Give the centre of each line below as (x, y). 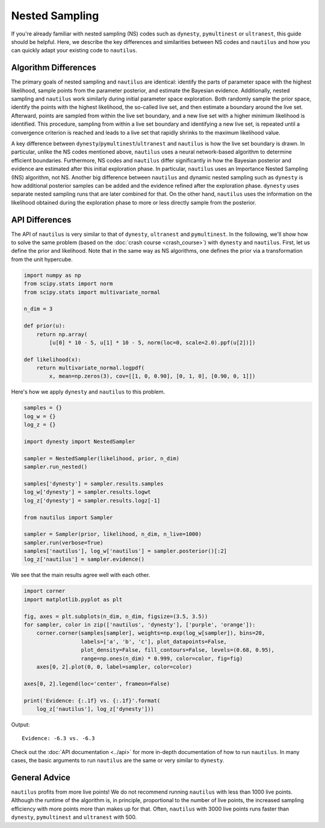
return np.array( (62, 334)
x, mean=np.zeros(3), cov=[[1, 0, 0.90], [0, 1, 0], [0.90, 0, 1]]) (152, 376)
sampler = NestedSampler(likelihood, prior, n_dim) (102, 458)
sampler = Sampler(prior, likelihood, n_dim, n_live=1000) (113, 534)
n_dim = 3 (38, 309)
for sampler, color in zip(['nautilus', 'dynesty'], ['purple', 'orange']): (140, 625)
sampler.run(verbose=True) (63, 542)
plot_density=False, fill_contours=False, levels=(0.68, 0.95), (178, 650)
